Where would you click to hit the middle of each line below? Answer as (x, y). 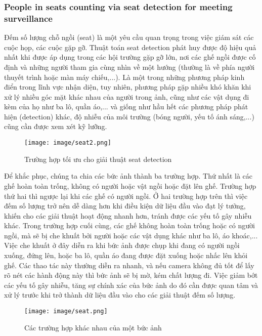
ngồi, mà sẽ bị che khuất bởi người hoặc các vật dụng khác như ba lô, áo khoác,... (131, 235)
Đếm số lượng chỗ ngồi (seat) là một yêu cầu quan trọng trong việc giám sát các (129, 37)
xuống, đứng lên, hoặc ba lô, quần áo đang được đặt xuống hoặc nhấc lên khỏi (126, 255)
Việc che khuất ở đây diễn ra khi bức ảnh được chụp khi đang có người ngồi (122, 245)
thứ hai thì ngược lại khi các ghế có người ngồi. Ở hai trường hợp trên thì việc (126, 196)
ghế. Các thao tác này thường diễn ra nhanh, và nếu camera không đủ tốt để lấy (129, 265)
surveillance (28, 18)
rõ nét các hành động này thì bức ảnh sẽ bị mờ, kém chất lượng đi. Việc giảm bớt (131, 275)
